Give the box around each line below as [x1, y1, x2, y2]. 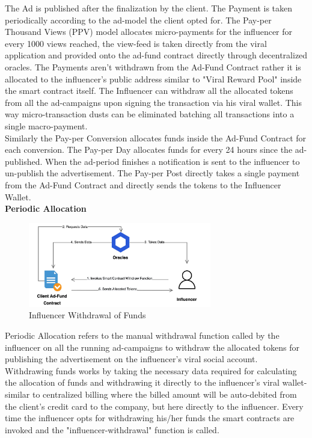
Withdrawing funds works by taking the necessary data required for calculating [5, 364, 297, 377]
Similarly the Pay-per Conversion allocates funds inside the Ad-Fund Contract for [5, 131, 307, 144]
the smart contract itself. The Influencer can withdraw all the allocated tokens [5, 84, 293, 97]
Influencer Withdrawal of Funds [29, 309, 146, 321]
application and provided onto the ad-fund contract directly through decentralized [5, 49, 308, 61]
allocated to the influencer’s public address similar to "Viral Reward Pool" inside [5, 72, 302, 85]
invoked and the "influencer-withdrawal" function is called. [5, 423, 219, 436]
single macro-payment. [5, 119, 88, 132]
